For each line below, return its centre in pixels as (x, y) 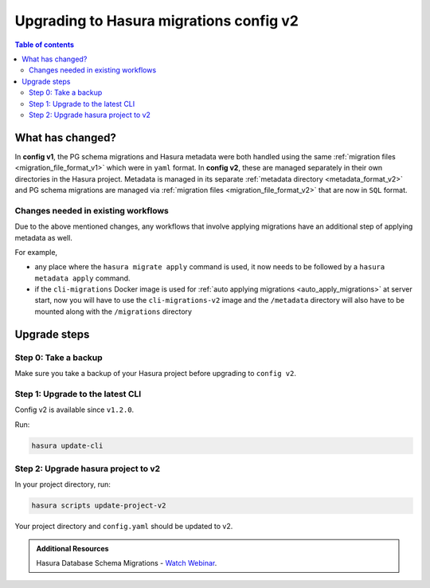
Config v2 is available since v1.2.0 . (74, 410)
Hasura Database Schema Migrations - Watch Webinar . (127, 563)
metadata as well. (44, 237)
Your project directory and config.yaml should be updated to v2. (124, 527)
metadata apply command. (82, 278)
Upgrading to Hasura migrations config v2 (156, 21)
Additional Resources (72, 548)
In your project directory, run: (63, 484)
